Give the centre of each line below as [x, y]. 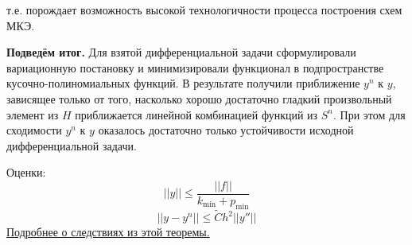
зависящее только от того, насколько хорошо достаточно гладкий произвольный [199, 98]
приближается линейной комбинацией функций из [196, 114]
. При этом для [369, 114]
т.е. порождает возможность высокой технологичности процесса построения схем [204, 10]
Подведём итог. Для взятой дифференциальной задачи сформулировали [181, 52]
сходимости [34, 130]
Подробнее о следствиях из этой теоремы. [108, 232]
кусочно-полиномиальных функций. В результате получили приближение [183, 83]
